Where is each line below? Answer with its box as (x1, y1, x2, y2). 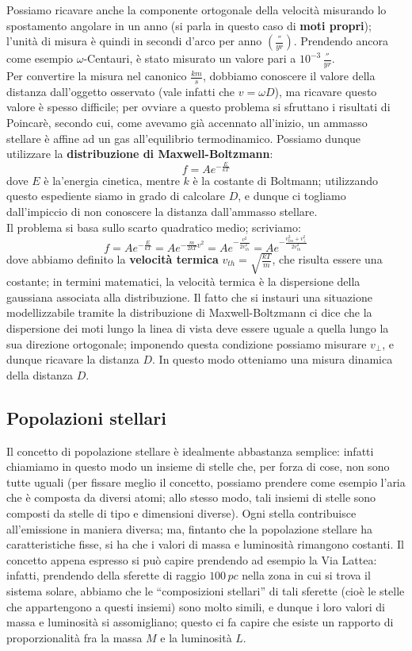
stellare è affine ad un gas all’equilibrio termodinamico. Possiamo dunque (6, 129, 361, 146)
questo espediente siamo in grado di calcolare (6, 187, 226, 204)
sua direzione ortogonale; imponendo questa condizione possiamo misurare (6, 335, 367, 352)
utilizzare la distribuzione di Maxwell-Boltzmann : (6, 145, 273, 162)
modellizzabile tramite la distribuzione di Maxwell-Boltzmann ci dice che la (6, 304, 372, 321)
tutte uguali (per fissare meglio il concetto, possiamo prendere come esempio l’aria (6, 473, 406, 490)
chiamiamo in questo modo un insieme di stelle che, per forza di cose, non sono (6, 458, 390, 475)
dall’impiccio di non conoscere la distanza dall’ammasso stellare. (6, 202, 318, 219)
